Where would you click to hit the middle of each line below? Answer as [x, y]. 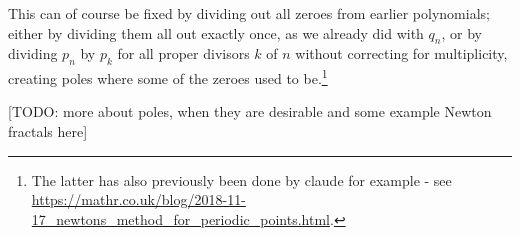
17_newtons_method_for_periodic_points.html [180, 218]
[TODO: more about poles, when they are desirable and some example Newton [250, 111]
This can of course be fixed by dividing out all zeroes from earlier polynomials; [249, 13]
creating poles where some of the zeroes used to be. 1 [168, 76]
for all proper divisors [183, 53]
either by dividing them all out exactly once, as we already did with [216, 32]
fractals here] [48, 131]
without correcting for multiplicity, [401, 53]
